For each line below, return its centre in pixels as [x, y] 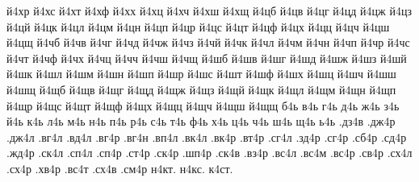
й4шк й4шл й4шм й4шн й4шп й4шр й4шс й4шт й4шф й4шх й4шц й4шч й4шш [201, 74]
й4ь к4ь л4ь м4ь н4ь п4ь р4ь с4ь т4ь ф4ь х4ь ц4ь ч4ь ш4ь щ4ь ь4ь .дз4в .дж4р [201, 121]
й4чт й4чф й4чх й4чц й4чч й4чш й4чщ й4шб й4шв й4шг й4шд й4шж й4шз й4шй [207, 58]
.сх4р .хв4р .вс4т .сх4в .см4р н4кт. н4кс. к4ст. [120, 168]
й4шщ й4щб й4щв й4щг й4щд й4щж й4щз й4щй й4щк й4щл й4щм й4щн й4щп [201, 89]
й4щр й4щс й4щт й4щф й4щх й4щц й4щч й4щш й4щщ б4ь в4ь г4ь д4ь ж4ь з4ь [203, 105]
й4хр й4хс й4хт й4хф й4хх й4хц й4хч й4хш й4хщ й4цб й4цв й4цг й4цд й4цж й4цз [209, 10]
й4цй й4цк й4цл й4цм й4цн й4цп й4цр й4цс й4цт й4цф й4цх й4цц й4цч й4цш [198, 26]
